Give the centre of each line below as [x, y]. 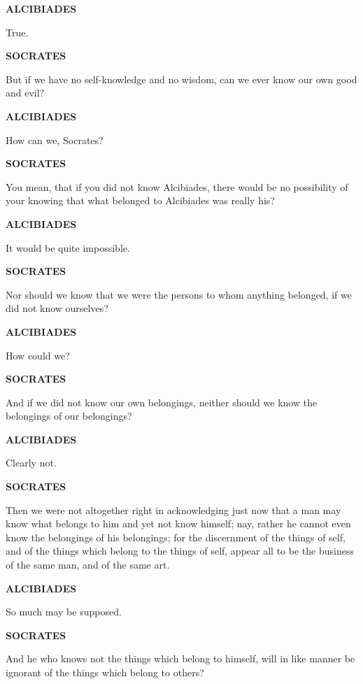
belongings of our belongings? [69, 416]
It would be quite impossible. [68, 247]
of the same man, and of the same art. [88, 565]
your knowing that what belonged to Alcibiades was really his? [140, 200]
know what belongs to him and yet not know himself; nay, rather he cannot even [178, 523]
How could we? [38, 355]
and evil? [25, 93]
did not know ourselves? [57, 308]
